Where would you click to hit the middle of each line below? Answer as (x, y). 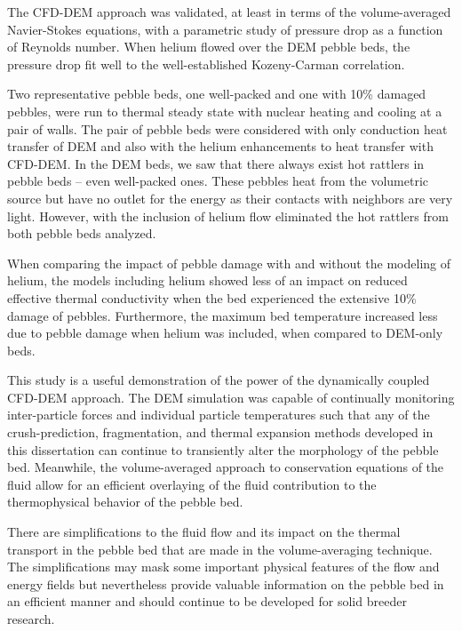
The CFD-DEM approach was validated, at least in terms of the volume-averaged (229, 12)
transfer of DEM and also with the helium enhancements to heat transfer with (220, 146)
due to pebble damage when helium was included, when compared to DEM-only (225, 333)
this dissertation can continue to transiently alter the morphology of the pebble (223, 449)
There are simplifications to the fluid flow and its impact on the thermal (204, 532)
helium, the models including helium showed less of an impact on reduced (207, 280)
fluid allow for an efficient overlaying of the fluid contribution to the (192, 484)
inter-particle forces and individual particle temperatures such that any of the (219, 415)
